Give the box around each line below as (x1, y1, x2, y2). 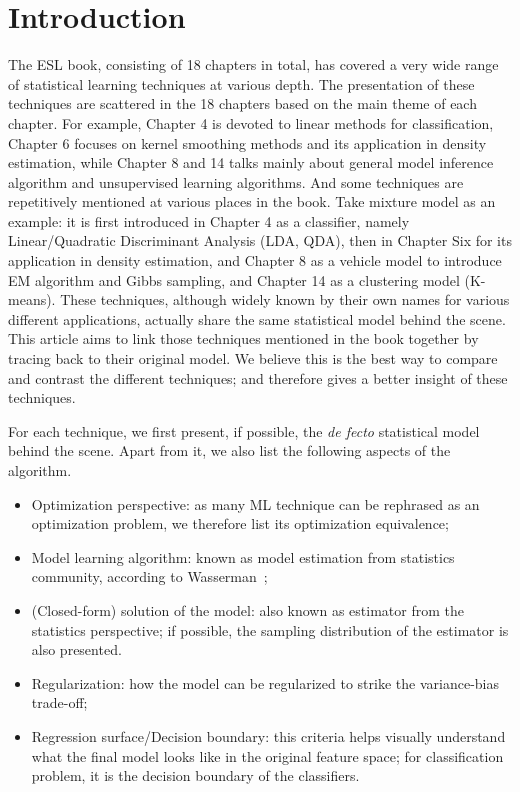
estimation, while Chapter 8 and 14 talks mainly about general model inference (8, 152, 494, 173)
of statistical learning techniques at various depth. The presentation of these (8, 73, 475, 94)
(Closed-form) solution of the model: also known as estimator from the (31, 599, 464, 620)
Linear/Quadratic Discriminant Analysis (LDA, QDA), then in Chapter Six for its (8, 230, 512, 251)
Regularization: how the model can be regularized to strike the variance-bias (31, 672, 499, 693)
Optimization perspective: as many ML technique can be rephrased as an (31, 493, 480, 514)
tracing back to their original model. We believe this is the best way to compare (8, 348, 498, 369)
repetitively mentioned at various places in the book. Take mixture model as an (8, 191, 496, 212)
